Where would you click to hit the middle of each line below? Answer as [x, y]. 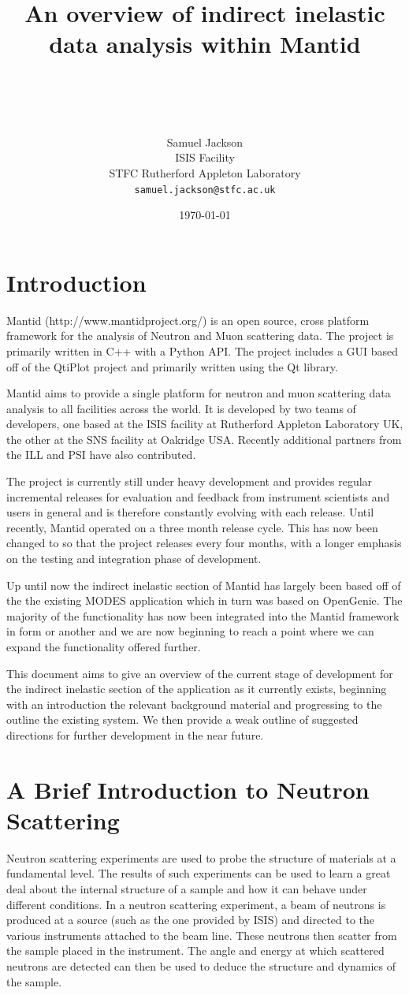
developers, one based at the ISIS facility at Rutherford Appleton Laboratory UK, [205, 424]
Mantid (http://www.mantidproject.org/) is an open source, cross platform [188, 320]
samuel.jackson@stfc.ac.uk [205, 190]
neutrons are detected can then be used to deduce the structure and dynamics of [201, 966]
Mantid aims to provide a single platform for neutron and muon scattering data [199, 393]
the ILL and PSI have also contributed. [101, 455]
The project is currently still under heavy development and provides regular [190, 481]
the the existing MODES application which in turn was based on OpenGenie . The [204, 600]
